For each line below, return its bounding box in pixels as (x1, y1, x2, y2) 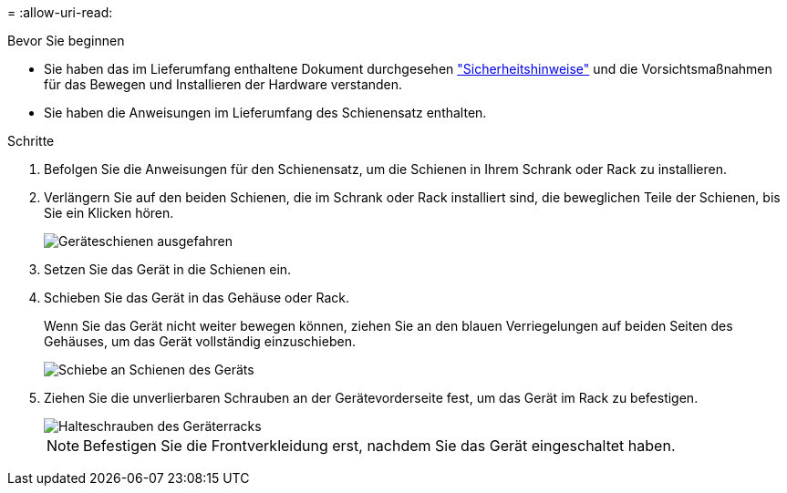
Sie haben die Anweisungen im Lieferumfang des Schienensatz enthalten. (44, 105, 487, 120)
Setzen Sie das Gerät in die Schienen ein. (44, 262, 292, 277)
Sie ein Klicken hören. (44, 205, 174, 221)
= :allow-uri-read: (7, 5, 113, 20)
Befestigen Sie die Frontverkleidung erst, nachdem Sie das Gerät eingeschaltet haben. (83, 437, 676, 455)
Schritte (7, 133, 55, 149)
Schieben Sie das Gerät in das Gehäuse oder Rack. (44, 290, 349, 305)
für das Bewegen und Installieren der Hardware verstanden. (44, 77, 403, 92)
